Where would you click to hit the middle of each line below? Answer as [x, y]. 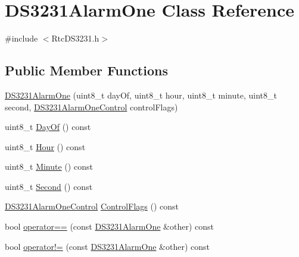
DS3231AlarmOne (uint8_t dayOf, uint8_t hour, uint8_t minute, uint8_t [141, 95]
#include [21, 38]
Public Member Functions [86, 70]
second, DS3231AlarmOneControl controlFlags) [91, 107]
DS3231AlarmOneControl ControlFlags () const [92, 206]
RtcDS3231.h [75, 38]
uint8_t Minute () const [49, 166]
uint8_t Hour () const [45, 146]
